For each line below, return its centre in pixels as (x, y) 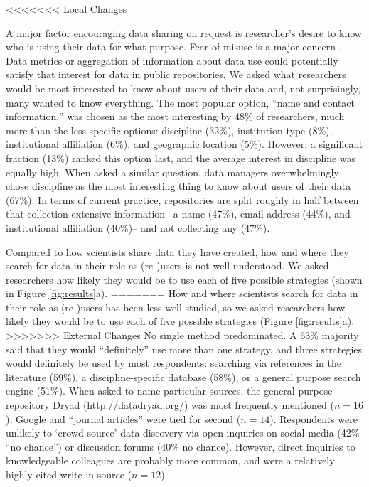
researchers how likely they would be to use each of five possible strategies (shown (184, 279)
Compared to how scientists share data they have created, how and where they (177, 251)
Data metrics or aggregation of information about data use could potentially (172, 60)
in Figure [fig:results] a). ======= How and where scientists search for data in (182, 293)
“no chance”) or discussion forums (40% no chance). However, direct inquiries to (181, 446)
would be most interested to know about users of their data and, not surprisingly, (183, 88)
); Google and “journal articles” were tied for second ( (123, 418)
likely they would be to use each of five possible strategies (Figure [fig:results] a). (180, 321)
